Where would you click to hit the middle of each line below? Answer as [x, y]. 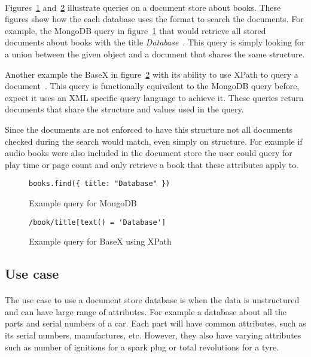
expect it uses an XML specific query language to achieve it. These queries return [154, 97]
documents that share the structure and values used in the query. [124, 109]
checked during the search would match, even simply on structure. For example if [154, 141]
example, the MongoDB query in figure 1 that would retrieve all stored [135, 30]
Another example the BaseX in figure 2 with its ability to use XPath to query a [152, 74]
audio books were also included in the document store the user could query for [149, 153]
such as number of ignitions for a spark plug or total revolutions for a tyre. [142, 347]
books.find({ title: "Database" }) [100, 184]
